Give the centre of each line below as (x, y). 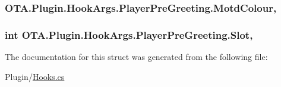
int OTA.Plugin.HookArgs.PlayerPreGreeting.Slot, (129, 34)
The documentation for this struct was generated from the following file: (136, 57)
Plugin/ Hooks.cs (35, 76)
